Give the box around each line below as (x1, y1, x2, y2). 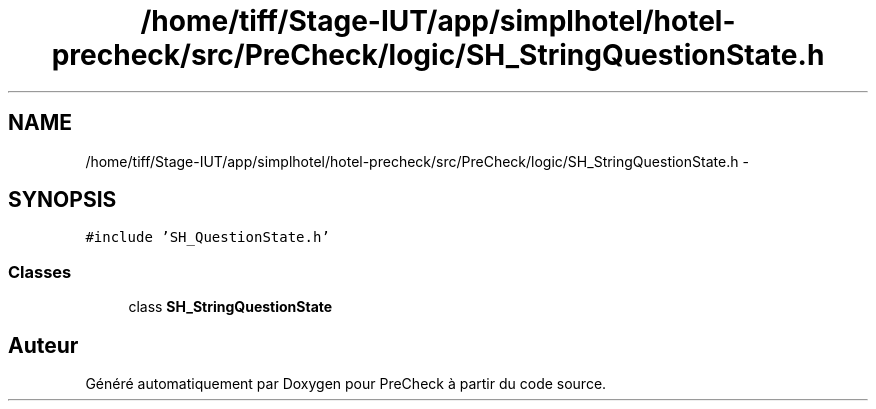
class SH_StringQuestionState (128, 298, 333, 316)
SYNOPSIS (8, 187, 117, 213)
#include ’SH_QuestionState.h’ (85, 229, 330, 246)
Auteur (8, 332, 79, 358)
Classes (8, 261, 72, 282)
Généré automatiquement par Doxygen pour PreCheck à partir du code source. (85, 375, 607, 393)
